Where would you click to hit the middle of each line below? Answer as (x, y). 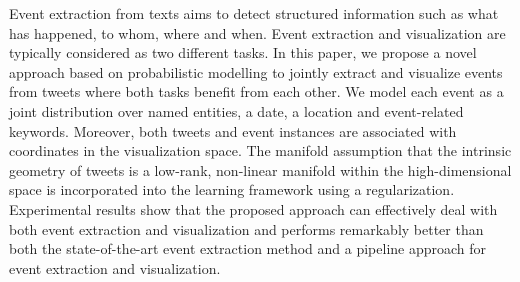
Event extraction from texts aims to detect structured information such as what (254, 13)
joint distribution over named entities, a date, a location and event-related (236, 110)
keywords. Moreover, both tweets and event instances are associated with (233, 130)
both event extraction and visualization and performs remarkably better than (246, 228)
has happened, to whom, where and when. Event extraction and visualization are (257, 32)
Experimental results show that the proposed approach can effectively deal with (253, 208)
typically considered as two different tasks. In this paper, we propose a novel (243, 52)
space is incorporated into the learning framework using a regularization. (232, 189)
